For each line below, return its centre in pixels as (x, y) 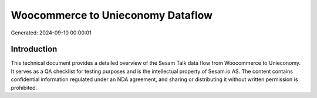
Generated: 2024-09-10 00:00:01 (51, 33)
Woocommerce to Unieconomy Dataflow (112, 15)
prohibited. (24, 87)
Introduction (34, 49)
